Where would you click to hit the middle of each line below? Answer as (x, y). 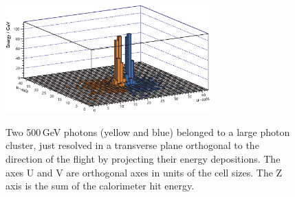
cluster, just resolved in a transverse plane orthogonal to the (132, 145)
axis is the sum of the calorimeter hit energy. (100, 186)
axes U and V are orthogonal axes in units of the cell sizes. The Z (144, 172)
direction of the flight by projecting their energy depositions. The (143, 159)
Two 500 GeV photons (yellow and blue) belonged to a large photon (148, 131)
